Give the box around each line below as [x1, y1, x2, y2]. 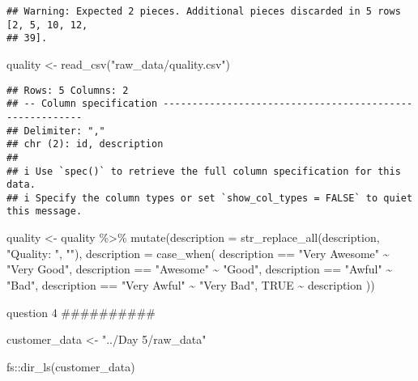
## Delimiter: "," [6, 125, 105, 137]
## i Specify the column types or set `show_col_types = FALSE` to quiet [6, 192, 413, 204]
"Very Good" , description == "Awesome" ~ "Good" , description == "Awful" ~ [6, 260, 393, 277]
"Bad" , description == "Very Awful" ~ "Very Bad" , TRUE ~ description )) [6, 276, 375, 293]
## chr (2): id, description [6, 138, 164, 150]
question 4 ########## [6, 303, 156, 320]
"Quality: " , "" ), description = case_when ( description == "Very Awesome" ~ [6, 244, 390, 261]
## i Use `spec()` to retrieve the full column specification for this [6, 165, 401, 177]
